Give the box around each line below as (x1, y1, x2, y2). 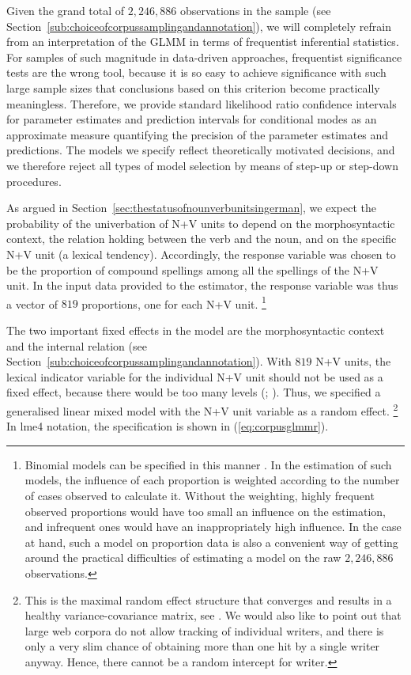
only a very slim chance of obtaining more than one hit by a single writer (25, 638, 380, 654)
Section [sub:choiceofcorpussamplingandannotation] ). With (6, 353, 292, 370)
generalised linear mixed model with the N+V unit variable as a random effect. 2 (6, 400, 398, 419)
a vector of (6, 295, 58, 312)
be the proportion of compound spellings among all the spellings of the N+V (6, 261, 379, 278)
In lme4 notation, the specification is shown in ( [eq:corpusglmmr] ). (6, 418, 329, 434)
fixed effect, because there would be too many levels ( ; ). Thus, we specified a (6, 384, 381, 400)
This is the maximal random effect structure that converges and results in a (25, 591, 392, 608)
